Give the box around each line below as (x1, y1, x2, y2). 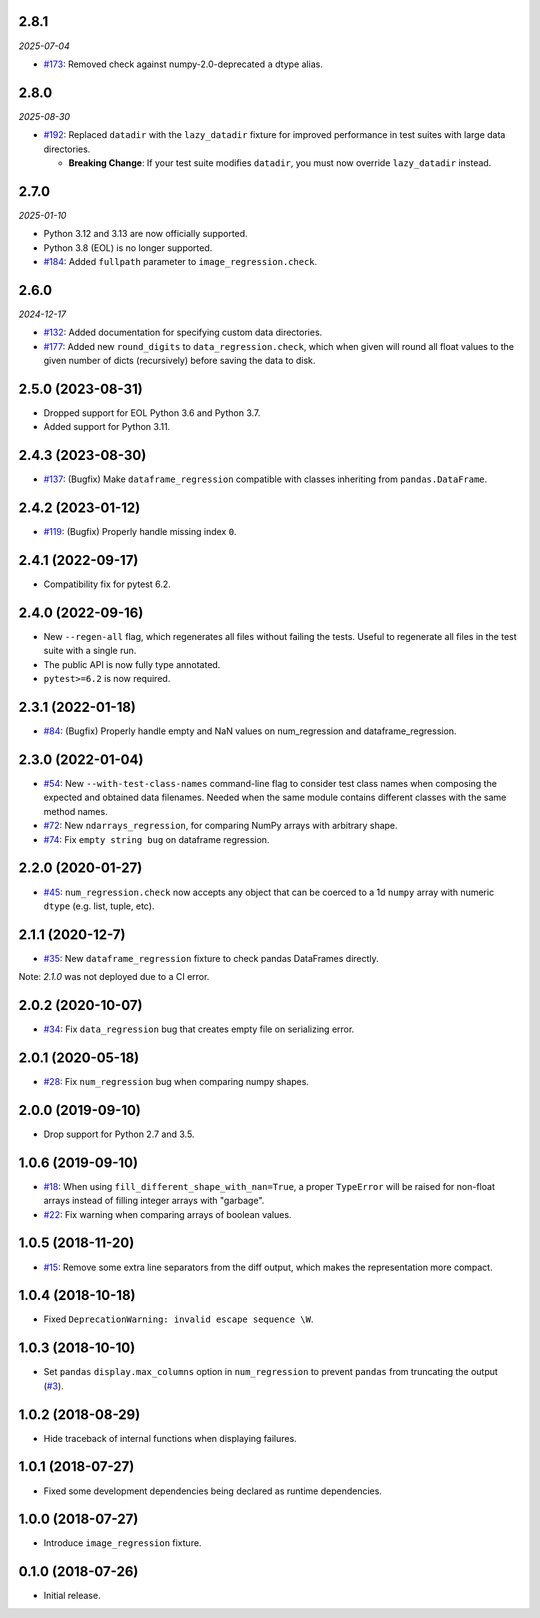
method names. (43, 805, 109, 817)
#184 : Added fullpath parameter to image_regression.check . (43, 256, 318, 268)
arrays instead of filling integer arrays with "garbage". (43, 1195, 265, 1207)
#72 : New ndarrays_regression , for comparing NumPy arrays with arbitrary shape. (43, 820, 399, 832)
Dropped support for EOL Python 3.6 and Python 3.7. (43, 407, 261, 419)
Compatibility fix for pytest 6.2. (43, 578, 172, 590)
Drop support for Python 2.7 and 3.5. (43, 1128, 195, 1140)
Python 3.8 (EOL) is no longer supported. (43, 241, 213, 254)
